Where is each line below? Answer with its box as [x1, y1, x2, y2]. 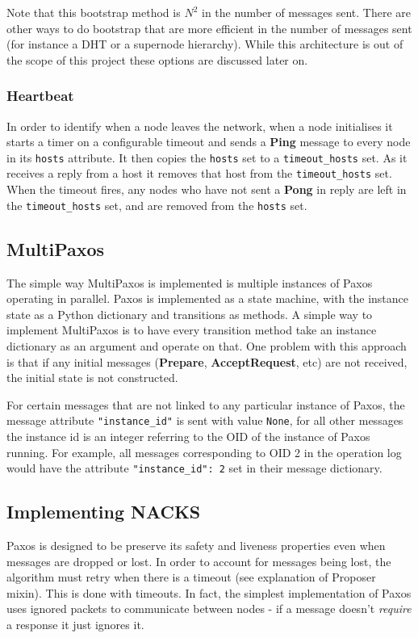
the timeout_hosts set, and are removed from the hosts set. [6, 196, 307, 213]
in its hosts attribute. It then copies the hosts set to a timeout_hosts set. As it [6, 149, 408, 166]
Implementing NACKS [6, 499, 201, 524]
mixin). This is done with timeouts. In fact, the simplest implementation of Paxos [6, 584, 412, 601]
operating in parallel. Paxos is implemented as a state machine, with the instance [6, 290, 409, 307]
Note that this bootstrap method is [6, 4, 181, 20]
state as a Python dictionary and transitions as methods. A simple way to [6, 305, 373, 322]
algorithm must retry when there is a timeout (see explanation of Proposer [6, 569, 376, 586]
